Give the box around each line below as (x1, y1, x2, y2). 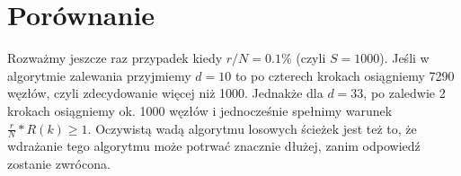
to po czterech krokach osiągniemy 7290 (235, 66, 455, 84)
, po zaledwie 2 (363, 84, 446, 102)
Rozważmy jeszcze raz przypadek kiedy (7, 48, 223, 67)
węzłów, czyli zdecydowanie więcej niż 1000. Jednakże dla (7, 84, 324, 102)
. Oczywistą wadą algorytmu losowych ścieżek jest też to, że (87, 119, 417, 137)
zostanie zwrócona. (7, 154, 111, 172)
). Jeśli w (379, 48, 430, 67)
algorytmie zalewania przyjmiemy (7, 66, 191, 84)
